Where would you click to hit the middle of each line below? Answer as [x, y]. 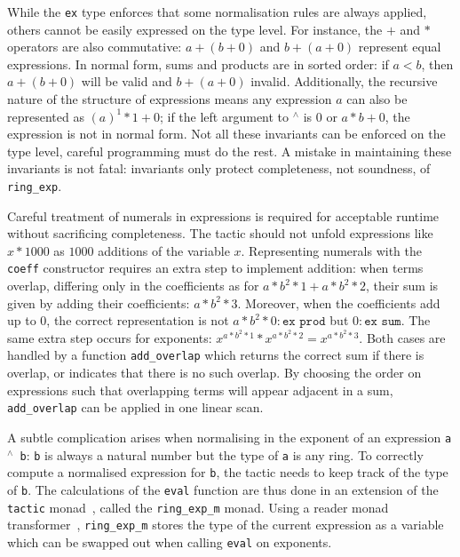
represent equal [400, 47]
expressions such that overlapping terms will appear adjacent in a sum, [200, 390]
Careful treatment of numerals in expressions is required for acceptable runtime [223, 215]
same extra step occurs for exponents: [110, 337]
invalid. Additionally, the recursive [344, 81]
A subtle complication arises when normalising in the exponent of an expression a [230, 437]
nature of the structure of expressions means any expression [170, 99]
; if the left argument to [224, 116]
